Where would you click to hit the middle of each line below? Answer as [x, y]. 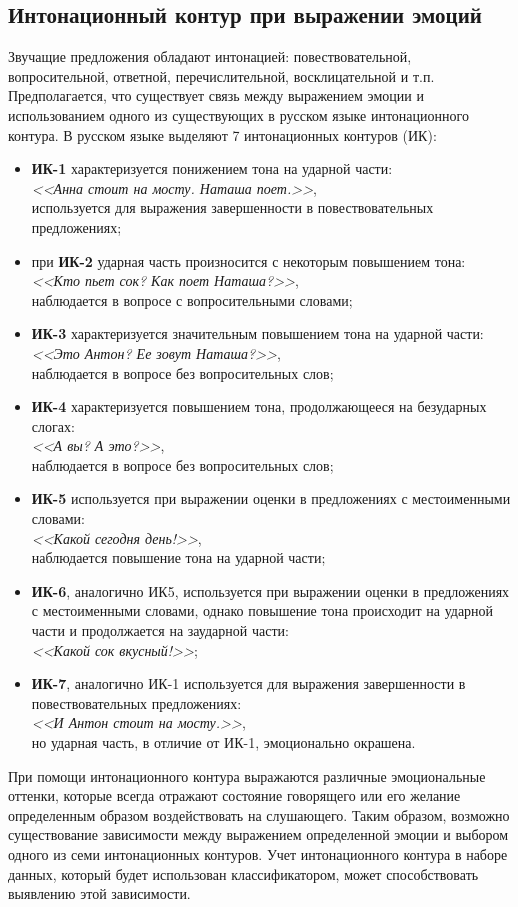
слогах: [53, 425]
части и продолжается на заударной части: [160, 630]
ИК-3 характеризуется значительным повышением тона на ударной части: [257, 333]
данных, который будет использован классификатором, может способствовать [243, 873]
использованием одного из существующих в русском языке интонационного [238, 114]
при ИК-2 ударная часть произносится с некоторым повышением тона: [248, 260]
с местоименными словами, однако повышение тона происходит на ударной [262, 610]
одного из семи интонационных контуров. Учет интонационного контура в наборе [258, 853]
